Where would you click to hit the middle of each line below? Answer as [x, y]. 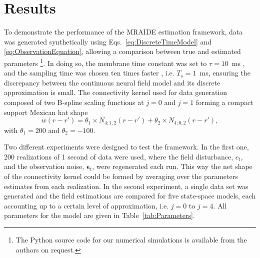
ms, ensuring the [225, 73]
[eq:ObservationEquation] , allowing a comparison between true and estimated [122, 51]
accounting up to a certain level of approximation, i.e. [86, 205]
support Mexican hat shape [46, 112]
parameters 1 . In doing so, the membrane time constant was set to [105, 62]
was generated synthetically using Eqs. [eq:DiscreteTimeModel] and [108, 41]
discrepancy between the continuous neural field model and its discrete [112, 82]
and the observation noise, [44, 166]
